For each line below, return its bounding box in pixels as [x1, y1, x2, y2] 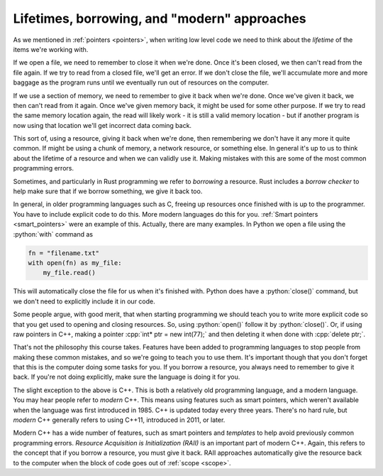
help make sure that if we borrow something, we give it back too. [13, 187, 203, 195]
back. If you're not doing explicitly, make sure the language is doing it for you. [13, 373, 240, 382]
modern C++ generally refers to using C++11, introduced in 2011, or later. [13, 416, 226, 424]
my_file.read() [43, 269, 96, 277]
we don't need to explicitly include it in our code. [13, 297, 155, 305]
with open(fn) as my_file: [28, 259, 122, 266]
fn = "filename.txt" [28, 249, 99, 257]
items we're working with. [13, 45, 89, 53]
